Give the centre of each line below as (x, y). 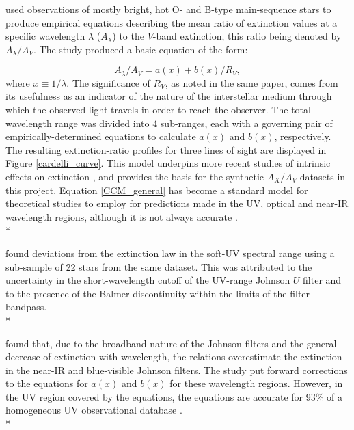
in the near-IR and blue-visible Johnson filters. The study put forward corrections (177, 369)
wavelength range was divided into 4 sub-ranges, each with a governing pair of (169, 123)
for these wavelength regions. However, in (256, 383)
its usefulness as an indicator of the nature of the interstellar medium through (169, 96)
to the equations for (47, 383)
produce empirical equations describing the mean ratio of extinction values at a (172, 22)
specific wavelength (45, 36)
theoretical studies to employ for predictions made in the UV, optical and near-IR (177, 203)
